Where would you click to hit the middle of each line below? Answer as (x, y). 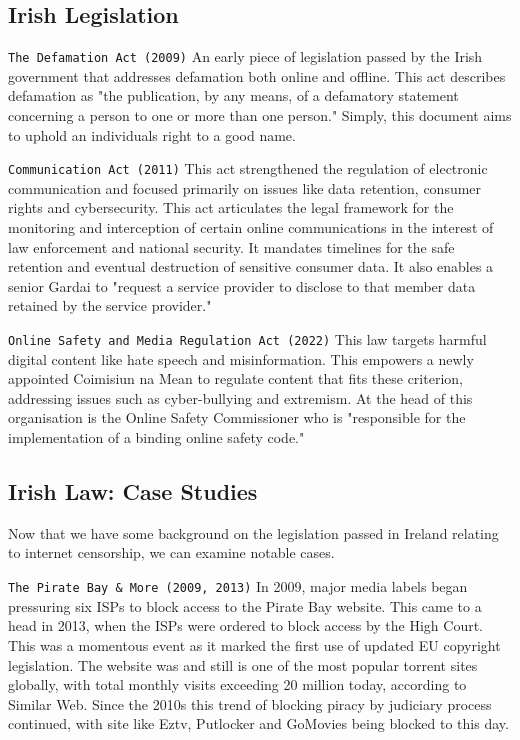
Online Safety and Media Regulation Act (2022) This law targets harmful (247, 339)
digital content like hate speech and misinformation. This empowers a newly (241, 358)
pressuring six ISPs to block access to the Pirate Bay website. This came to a (245, 605)
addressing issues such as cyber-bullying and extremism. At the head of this (240, 397)
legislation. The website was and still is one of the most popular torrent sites (243, 664)
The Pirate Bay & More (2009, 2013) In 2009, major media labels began (238, 586)
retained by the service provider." (110, 305)
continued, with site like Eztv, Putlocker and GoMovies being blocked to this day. (258, 723)
